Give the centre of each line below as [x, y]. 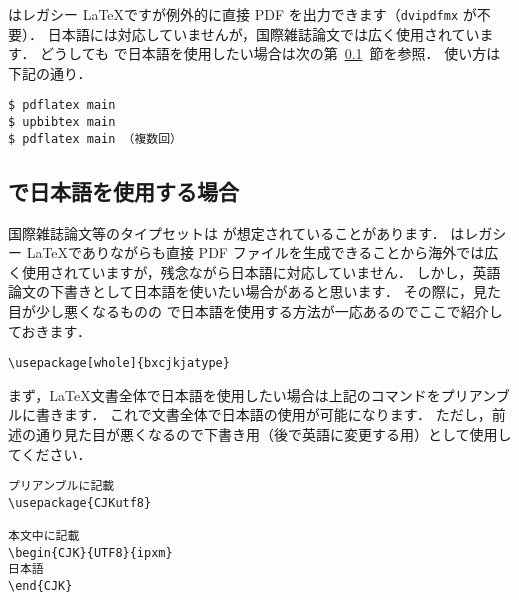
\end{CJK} [40, 586]
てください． [50, 453]
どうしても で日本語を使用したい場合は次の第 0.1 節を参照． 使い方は [270, 53]
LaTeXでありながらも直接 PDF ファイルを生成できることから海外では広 [262, 252]
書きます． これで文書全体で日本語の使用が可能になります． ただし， [263, 414]
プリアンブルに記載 [61, 486]
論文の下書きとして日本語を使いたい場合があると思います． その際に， [240, 291]
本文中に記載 [44, 536]
